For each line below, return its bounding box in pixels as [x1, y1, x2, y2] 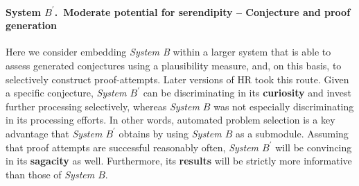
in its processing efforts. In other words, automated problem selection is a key [6, 112, 335, 127]
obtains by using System [119, 126, 222, 140]
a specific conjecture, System [6, 85, 127, 100]
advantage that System [6, 126, 103, 140]
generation [6, 18, 57, 33]
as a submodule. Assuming [235, 126, 349, 140]
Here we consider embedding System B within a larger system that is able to [6, 44, 331, 59]
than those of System [6, 167, 95, 181]
